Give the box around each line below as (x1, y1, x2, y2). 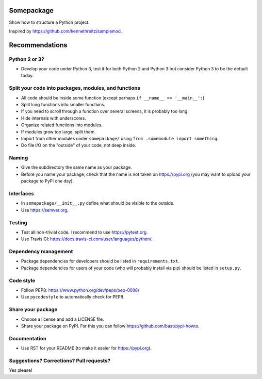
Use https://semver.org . (21, 207, 69, 213)
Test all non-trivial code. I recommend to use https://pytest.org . (21, 229, 148, 235)
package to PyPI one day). (21, 178, 74, 184)
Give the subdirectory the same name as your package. (21, 165, 132, 170)
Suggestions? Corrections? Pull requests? (9, 357, 111, 364)
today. (21, 73, 34, 79)
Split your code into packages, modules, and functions (9, 85, 141, 92)
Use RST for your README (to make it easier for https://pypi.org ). (21, 345, 152, 351)
